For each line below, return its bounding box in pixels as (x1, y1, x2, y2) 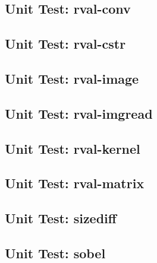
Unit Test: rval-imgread (5, 104, 153, 122)
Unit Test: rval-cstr (5, 34, 126, 53)
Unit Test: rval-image (5, 69, 139, 87)
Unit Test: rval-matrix (5, 174, 145, 192)
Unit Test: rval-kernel (5, 139, 140, 157)
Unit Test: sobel (5, 243, 106, 262)
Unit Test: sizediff (5, 209, 117, 227)
